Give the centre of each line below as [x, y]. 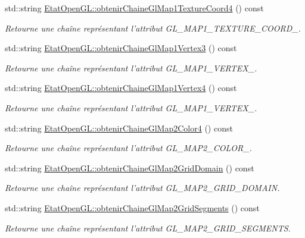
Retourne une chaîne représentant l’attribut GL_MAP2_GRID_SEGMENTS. [148, 228]
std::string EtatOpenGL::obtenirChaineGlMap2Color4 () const [119, 128]
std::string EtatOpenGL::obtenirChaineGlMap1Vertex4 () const [121, 88]
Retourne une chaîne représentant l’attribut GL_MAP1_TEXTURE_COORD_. [153, 28]
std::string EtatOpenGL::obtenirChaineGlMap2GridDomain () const [130, 167]
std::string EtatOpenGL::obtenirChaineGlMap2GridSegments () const [132, 207]
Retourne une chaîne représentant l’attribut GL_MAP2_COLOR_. [128, 148]
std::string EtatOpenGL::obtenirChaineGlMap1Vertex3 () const [121, 48]
